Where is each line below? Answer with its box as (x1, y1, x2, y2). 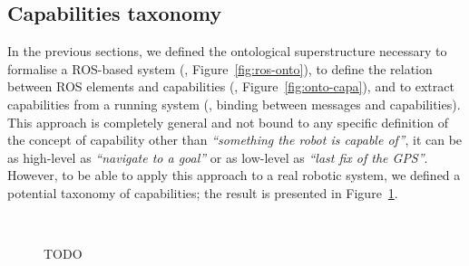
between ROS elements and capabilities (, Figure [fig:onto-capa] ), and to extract (7, 77, 454, 96)
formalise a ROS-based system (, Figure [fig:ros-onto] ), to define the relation (7, 59, 433, 78)
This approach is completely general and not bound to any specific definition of (7, 112, 449, 131)
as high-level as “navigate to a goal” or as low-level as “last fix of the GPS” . (7, 147, 428, 166)
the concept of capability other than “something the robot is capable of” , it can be (7, 130, 463, 149)
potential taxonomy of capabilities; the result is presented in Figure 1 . (7, 183, 398, 202)
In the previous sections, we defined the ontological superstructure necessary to (7, 42, 447, 61)
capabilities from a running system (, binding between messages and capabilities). (7, 94, 461, 113)
